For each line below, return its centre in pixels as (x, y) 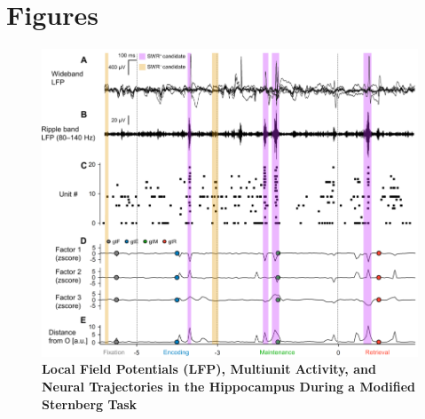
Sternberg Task (90, 403)
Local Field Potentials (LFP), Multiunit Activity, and (209, 369)
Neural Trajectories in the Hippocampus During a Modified (228, 387)
